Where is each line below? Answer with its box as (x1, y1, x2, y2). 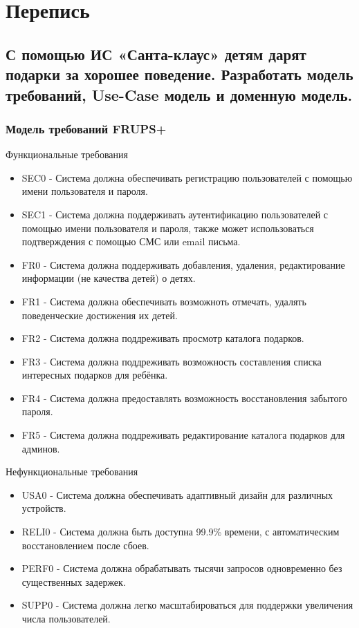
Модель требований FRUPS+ (6, 120, 167, 137)
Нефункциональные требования (6, 464, 138, 479)
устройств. (21, 501, 66, 515)
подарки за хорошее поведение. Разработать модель (6, 64, 353, 85)
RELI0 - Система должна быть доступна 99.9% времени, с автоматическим (21, 524, 340, 539)
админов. (21, 441, 60, 455)
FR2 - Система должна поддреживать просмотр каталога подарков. (21, 331, 304, 345)
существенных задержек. (21, 574, 126, 589)
